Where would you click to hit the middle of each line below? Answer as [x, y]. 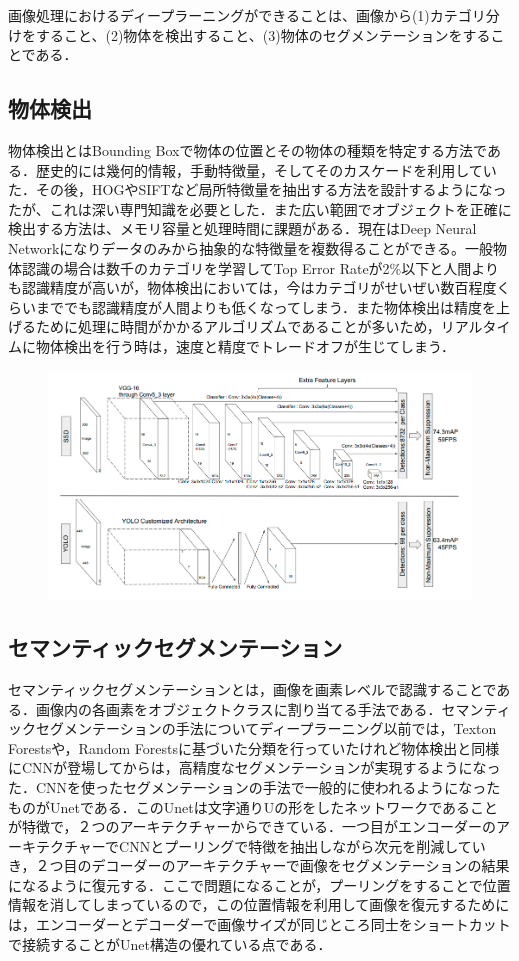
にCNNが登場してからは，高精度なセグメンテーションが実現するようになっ [254, 767]
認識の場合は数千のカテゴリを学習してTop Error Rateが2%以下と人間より [260, 267]
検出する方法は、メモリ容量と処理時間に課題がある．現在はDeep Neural [242, 228]
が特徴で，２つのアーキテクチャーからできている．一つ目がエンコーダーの [252, 826]
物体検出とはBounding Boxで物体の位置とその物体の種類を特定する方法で [247, 149]
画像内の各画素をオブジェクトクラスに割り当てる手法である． [238, 708]
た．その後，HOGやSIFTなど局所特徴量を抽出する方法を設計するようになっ [257, 189]
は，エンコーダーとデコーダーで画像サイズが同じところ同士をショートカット [259, 924]
